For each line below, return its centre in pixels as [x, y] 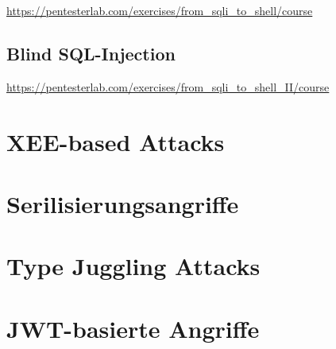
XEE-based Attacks [116, 141]
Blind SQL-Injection [91, 53]
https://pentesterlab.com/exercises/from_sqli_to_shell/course [160, 10]
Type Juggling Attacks [133, 266]
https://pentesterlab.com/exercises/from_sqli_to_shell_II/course [168, 86]
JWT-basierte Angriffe [133, 328]
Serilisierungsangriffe [123, 203]
